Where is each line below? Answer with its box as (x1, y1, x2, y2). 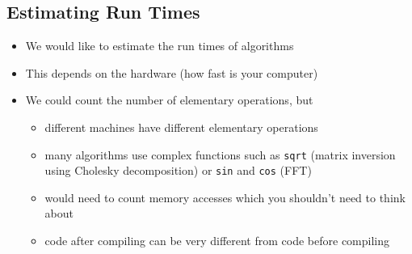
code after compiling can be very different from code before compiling (44, 232, 390, 249)
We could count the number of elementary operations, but (25, 91, 313, 108)
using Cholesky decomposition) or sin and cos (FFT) (44, 162, 312, 179)
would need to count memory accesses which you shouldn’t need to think (44, 188, 406, 205)
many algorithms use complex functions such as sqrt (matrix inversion (44, 146, 396, 163)
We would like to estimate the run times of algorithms (25, 37, 294, 54)
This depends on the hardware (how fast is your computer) (25, 64, 318, 81)
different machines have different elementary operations (44, 118, 318, 135)
